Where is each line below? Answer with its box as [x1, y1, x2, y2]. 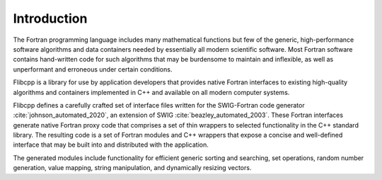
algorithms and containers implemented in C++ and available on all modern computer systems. [13, 88, 290, 96]
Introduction [13, 11, 88, 26]
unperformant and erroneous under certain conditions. [13, 64, 173, 74]
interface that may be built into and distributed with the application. [13, 140, 209, 149]
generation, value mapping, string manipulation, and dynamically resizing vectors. [13, 164, 252, 172]
